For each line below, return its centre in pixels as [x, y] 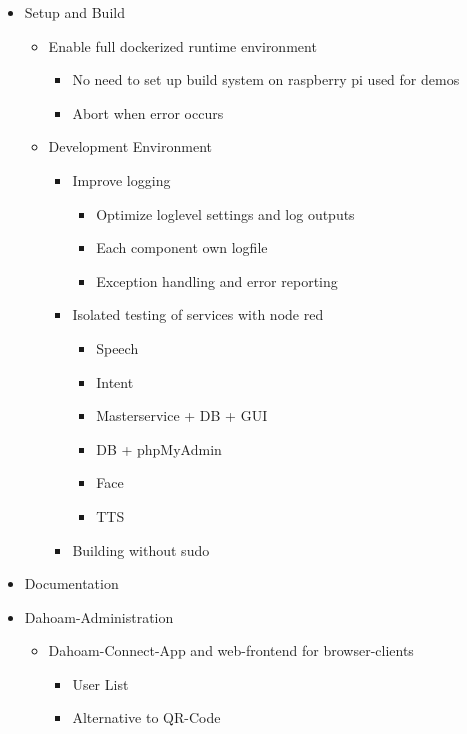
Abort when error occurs [148, 112]
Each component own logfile [182, 247]
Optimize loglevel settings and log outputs [225, 213]
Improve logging [121, 179]
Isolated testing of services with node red [198, 314]
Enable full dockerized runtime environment [182, 45]
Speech [117, 347]
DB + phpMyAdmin [159, 448]
